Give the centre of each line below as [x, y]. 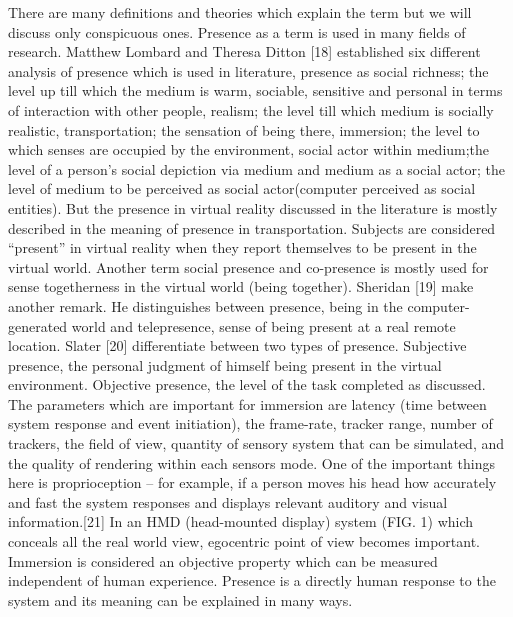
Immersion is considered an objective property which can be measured [223, 560]
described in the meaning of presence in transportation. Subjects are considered [252, 227]
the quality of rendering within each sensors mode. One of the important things [251, 462]
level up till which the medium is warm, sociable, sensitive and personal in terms [255, 90]
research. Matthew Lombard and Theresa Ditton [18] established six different [244, 51]
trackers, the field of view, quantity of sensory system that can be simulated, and [256, 443]
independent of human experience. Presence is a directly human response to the [252, 580]
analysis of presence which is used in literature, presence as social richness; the [248, 70]
